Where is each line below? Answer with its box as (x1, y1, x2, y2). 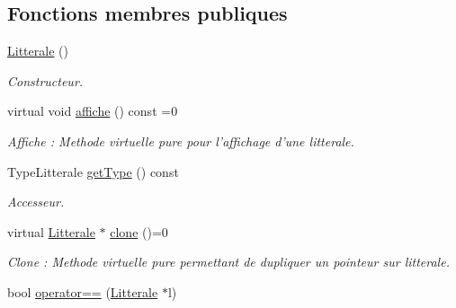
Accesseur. (7, 192, 65, 211)
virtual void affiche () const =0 (7, 101, 178, 120)
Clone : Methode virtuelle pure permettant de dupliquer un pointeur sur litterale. (7, 252, 450, 271)
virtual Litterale (7, 222, 95, 241)
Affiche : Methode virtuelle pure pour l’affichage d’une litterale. (7, 131, 354, 150)
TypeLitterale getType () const (7, 162, 179, 180)
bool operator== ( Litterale (7, 282, 158, 301)
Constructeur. (7, 71, 84, 90)
